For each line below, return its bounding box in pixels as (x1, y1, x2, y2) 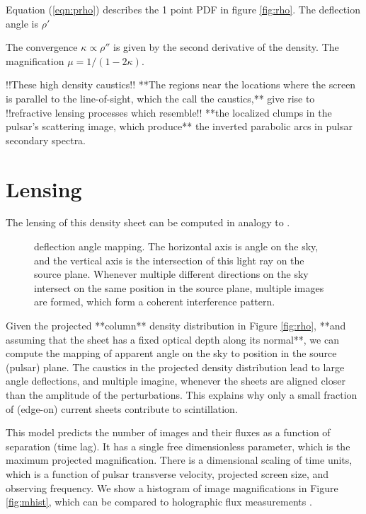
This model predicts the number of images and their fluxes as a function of (6, 425, 331, 440)
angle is (6, 16, 38, 30)
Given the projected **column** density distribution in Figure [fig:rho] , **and (6, 318, 346, 333)
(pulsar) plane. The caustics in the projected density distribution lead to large (6, 359, 345, 374)
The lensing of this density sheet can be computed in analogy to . (6, 215, 290, 230)
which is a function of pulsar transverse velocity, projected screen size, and (6, 466, 329, 481)
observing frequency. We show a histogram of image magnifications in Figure (6, 480, 338, 495)
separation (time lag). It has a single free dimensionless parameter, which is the (6, 438, 350, 453)
